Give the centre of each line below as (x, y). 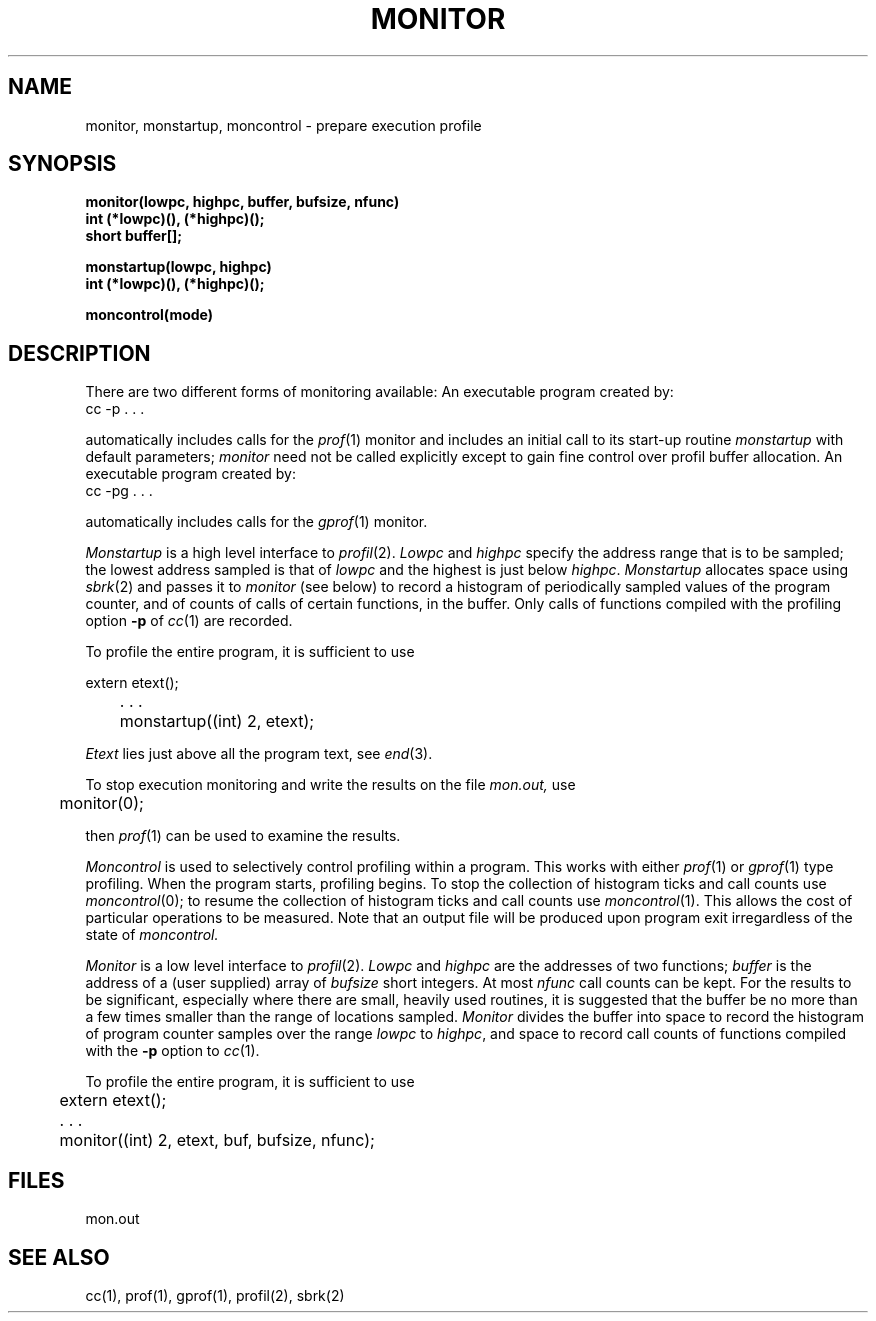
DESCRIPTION (79, 353)
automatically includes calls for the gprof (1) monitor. (256, 522)
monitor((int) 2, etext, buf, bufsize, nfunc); (217, 1140)
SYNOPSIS (62, 164)
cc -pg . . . (119, 491)
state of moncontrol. (152, 935)
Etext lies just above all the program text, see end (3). (259, 754)
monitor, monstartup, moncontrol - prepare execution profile (283, 125)
